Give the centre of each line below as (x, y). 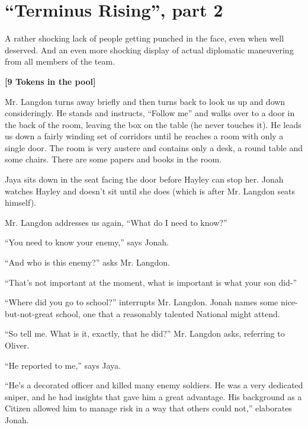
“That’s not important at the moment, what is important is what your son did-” (151, 282)
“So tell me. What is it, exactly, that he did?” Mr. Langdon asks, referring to (145, 333)
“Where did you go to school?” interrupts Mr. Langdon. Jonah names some (142, 302)
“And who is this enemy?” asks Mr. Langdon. (87, 262)
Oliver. (17, 345)
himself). (20, 202)
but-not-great (29, 313)
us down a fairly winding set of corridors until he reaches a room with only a (144, 136)
